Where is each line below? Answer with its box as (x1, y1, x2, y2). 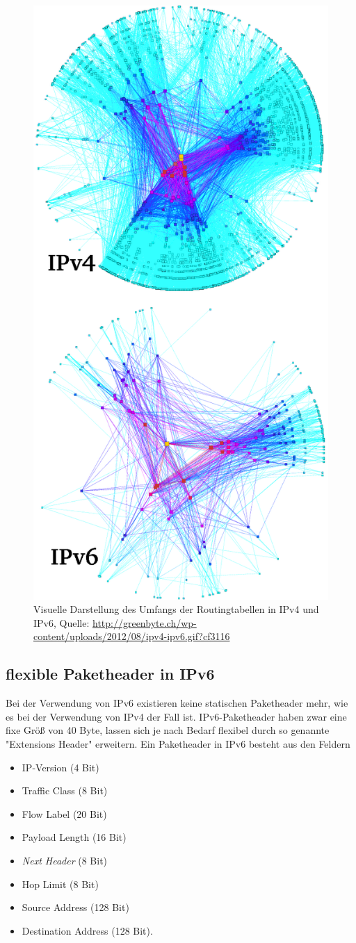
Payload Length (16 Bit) (22, 830, 127, 844)
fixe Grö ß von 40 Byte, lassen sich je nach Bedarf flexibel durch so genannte (6, 723, 330, 737)
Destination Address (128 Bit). (22, 923, 153, 937)
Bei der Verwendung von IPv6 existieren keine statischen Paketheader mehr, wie (6, 696, 348, 710)
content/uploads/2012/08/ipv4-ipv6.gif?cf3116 (33, 629, 230, 643)
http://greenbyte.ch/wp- (92, 615, 197, 630)
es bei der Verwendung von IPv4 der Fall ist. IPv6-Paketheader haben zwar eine (6, 709, 347, 723)
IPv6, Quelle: (33, 615, 90, 630)
